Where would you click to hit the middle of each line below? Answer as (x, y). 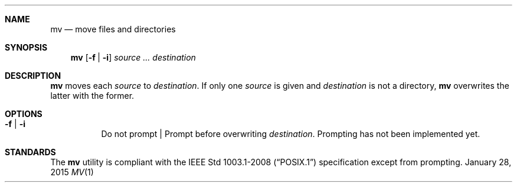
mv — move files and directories (113, 29)
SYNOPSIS (26, 47)
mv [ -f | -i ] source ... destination (133, 57)
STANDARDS (30, 152)
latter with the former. (92, 96)
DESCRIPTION (33, 76)
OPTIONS (24, 114)
